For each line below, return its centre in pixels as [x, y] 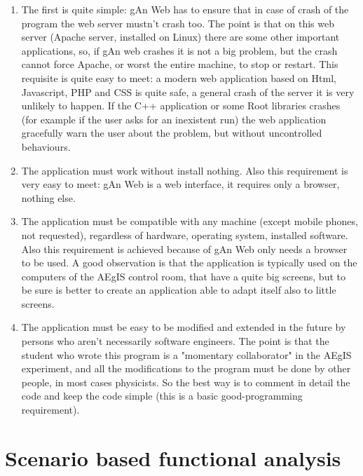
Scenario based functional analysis [173, 457]
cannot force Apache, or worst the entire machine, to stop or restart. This [180, 64]
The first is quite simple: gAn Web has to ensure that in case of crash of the [185, 9]
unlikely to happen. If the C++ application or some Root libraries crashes [181, 106]
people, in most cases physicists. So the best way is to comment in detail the [186, 382]
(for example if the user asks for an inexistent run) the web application [174, 119]
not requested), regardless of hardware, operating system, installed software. [185, 234]
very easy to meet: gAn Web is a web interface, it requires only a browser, [180, 184]
